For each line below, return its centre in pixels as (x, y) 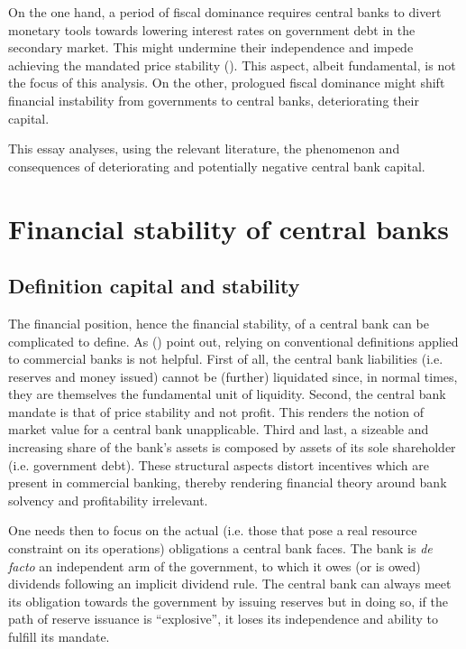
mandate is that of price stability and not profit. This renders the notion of (216, 411)
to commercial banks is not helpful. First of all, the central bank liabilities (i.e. (226, 359)
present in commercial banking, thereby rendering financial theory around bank (228, 482)
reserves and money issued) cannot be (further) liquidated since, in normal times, (233, 376)
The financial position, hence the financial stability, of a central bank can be (219, 323)
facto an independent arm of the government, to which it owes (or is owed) (215, 566)
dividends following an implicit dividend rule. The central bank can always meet (230, 584)
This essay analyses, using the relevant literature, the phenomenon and (204, 148)
